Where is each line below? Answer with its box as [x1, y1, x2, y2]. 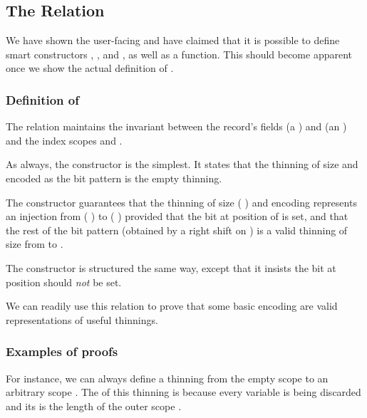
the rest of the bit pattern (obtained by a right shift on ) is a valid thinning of [6, 222, 348, 237]
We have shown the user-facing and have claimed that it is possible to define [6, 33, 340, 48]
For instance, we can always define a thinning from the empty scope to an [6, 370, 329, 385]
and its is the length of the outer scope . [6, 398, 182, 413]
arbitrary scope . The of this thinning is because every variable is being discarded [6, 385, 361, 399]
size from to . [6, 236, 63, 251]
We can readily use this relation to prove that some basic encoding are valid [6, 298, 338, 313]
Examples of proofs [6, 343, 118, 360]
